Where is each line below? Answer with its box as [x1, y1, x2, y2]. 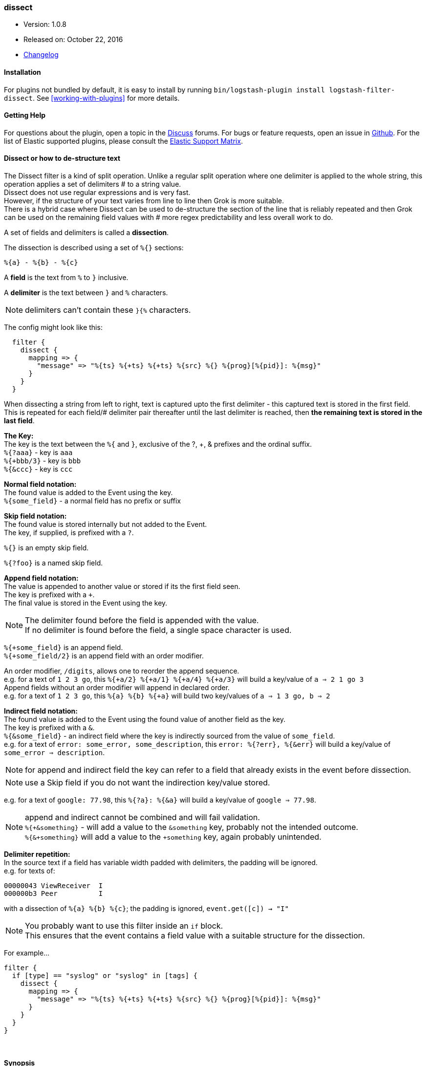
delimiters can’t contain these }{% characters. [25, 305, 191, 315]
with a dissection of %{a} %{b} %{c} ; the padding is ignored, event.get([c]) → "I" [4, 904, 289, 913]
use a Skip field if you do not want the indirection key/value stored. [25, 778, 270, 788]
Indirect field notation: [4, 707, 78, 716]
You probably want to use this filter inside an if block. [25, 921, 223, 931]
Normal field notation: [4, 480, 77, 489]
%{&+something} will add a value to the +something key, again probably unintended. [25, 832, 321, 842]
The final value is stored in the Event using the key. [4, 599, 168, 608]
